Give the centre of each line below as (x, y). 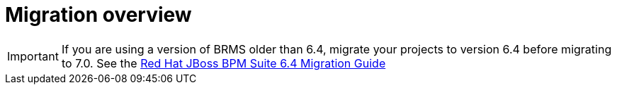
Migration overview (98, 15)
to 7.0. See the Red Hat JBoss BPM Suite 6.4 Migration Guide (223, 63)
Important (33, 56)
